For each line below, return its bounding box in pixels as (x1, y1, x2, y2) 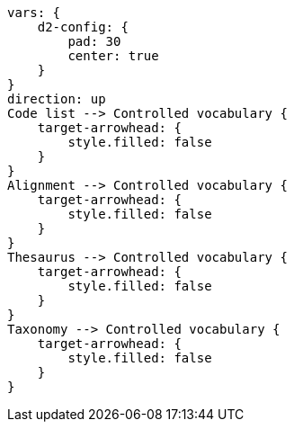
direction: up (7, 92, 106, 106)
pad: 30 (67, 34, 121, 49)
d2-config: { (37, 20, 129, 34)
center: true (67, 49, 159, 63)
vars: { (7, 5, 61, 20)
